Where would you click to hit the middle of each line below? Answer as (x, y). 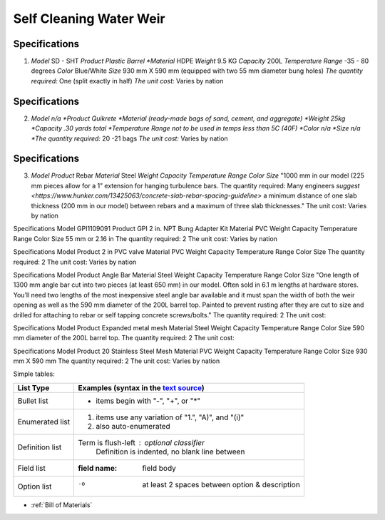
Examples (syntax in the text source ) (141, 387)
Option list (35, 486)
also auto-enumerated (133, 426)
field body (159, 468)
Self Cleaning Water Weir (89, 19)
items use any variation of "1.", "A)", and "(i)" (170, 417)
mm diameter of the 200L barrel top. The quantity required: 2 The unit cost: (124, 338)
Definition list (40, 447)
